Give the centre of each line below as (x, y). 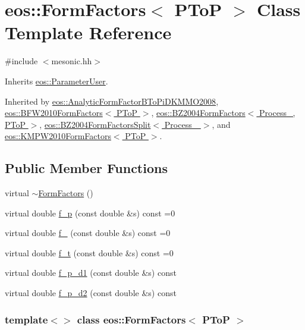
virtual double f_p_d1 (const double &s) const (91, 273)
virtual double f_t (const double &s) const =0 (89, 252)
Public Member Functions (86, 168)
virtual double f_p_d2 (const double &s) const (91, 293)
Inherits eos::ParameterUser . (56, 81)
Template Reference (88, 32)
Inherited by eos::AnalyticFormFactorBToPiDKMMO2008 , (112, 101)
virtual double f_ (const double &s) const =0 (88, 233)
